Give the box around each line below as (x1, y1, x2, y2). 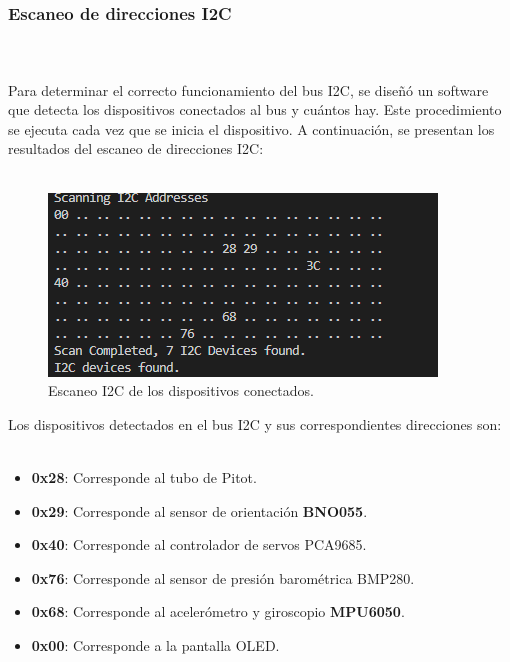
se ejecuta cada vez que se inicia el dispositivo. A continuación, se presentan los (8, 118, 495, 139)
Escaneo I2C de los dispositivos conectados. (48, 380, 314, 401)
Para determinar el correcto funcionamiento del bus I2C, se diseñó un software (8, 79, 489, 100)
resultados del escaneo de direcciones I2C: (8, 138, 264, 159)
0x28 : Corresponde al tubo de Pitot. (31, 466, 257, 487)
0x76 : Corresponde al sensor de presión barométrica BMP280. (31, 567, 415, 588)
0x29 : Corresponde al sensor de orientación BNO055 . (31, 500, 368, 521)
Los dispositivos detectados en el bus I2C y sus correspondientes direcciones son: (8, 413, 502, 434)
